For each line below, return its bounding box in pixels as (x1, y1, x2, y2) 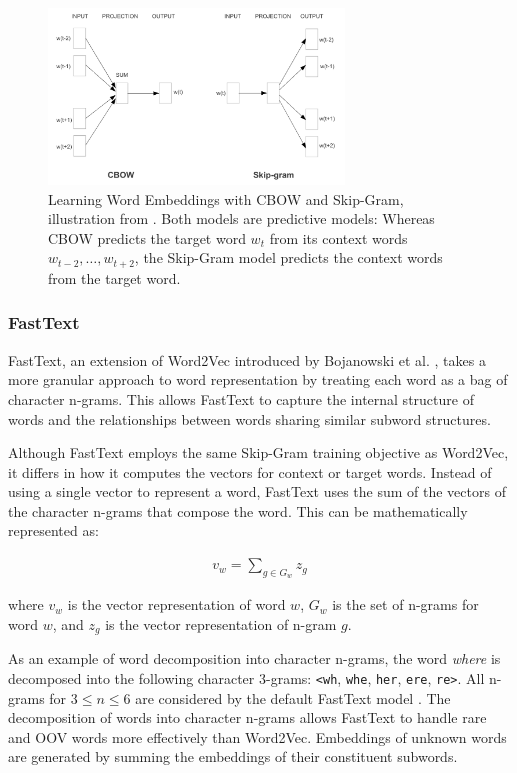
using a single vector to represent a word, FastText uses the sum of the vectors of (8, 481, 506, 502)
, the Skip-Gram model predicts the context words (134, 247, 443, 268)
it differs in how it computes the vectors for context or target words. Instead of (8, 461, 492, 482)
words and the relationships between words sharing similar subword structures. (8, 408, 491, 429)
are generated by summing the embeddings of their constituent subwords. (8, 746, 458, 767)
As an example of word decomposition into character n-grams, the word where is (8, 648, 501, 669)
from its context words (269, 227, 408, 248)
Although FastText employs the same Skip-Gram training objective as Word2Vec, (8, 442, 509, 463)
